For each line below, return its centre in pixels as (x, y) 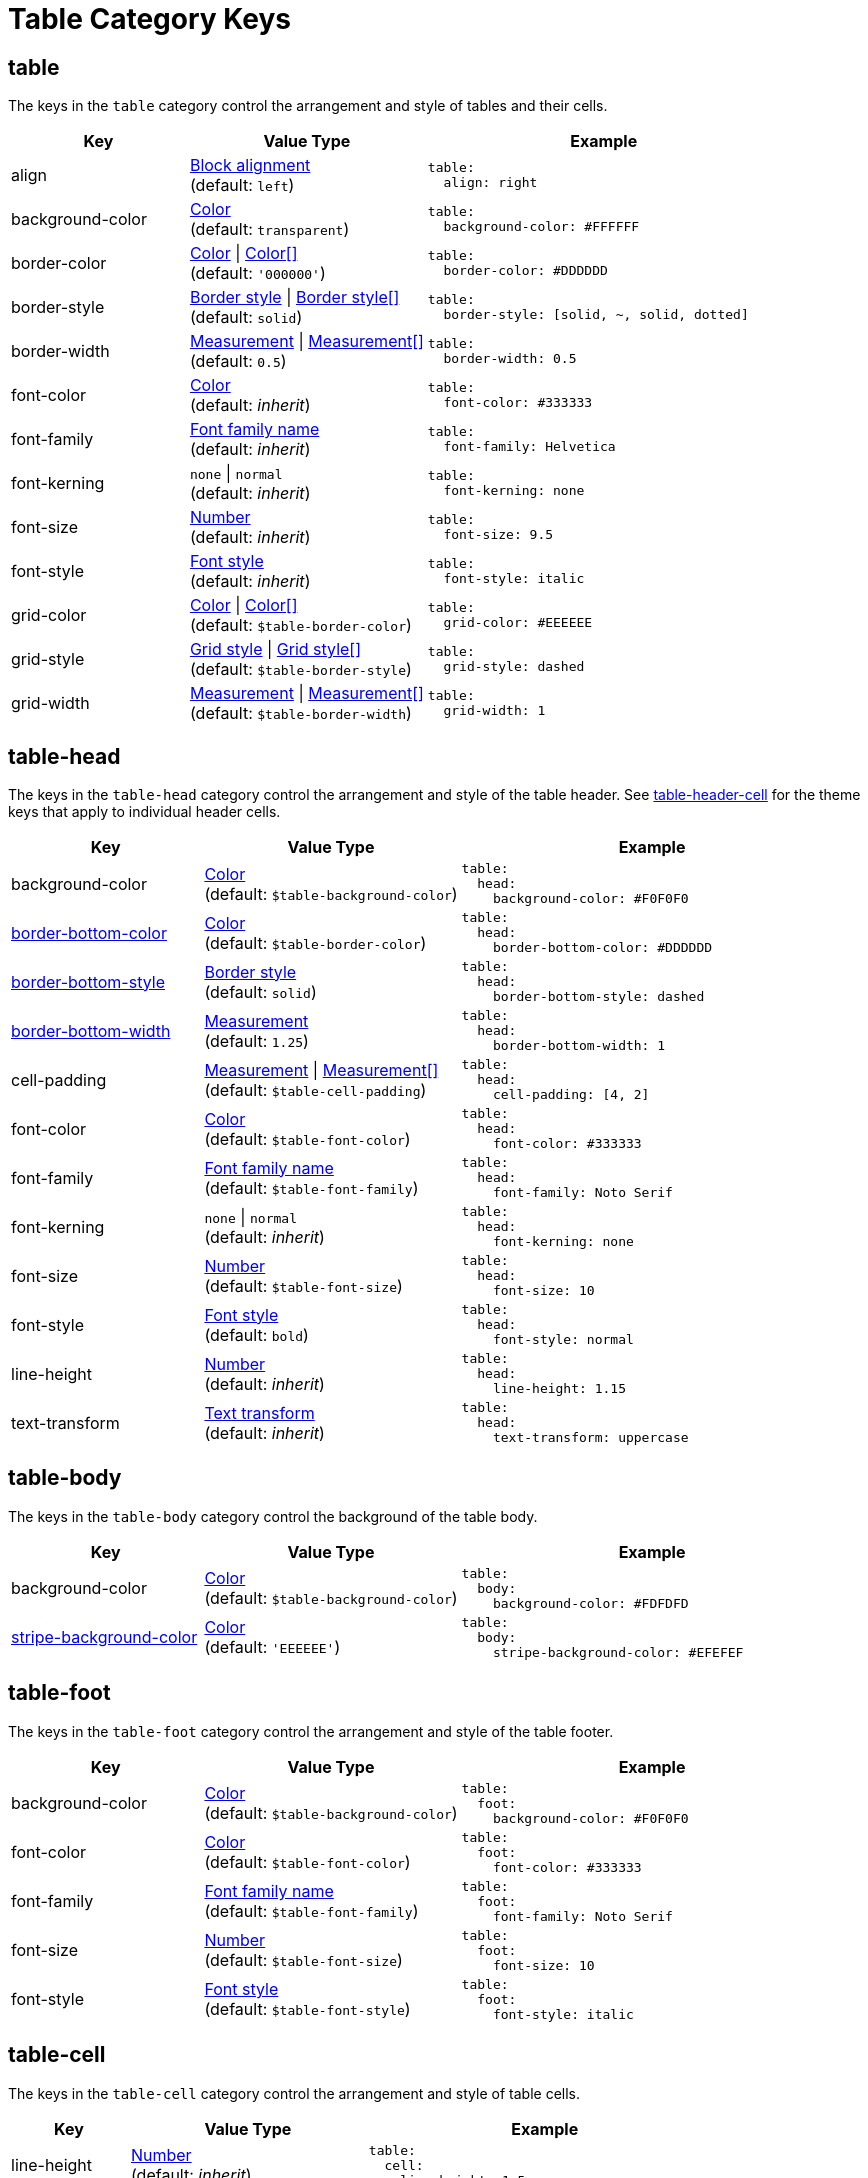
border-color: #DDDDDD (525, 271)
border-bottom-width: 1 (579, 1046)
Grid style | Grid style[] (275, 649)
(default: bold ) (256, 1334)
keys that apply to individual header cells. (144, 812)
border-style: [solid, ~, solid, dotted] (596, 315)
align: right (490, 183)
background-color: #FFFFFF (541, 227)
